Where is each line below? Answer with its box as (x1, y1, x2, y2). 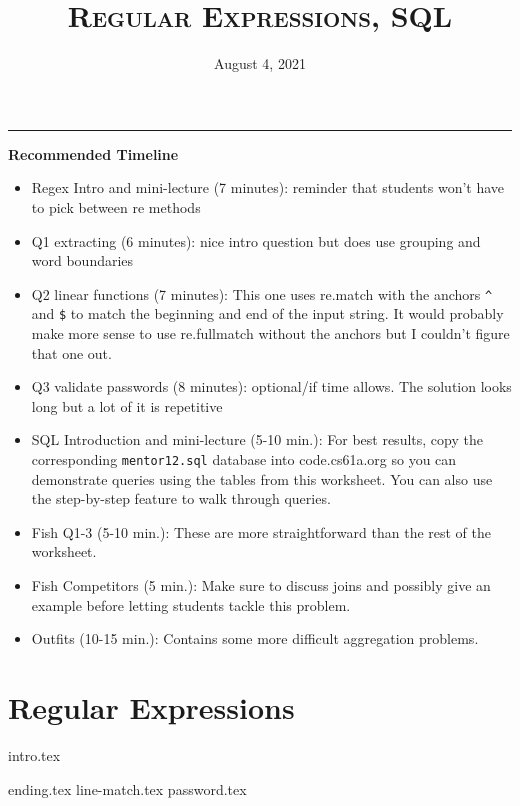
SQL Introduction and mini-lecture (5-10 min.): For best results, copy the (31, 429, 483, 450)
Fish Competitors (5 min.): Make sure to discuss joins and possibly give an (31, 575, 491, 595)
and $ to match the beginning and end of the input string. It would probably (31, 303, 504, 324)
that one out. (31, 342, 112, 363)
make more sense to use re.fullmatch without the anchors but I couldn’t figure (31, 323, 510, 343)
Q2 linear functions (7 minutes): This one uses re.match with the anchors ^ (31, 283, 493, 304)
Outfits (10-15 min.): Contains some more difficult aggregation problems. (31, 628, 479, 649)
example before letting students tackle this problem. (31, 594, 351, 615)
